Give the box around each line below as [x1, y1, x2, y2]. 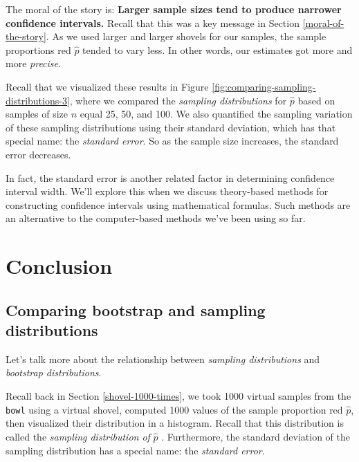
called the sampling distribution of [6, 429, 150, 443]
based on [297, 93, 335, 107]
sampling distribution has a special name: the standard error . [6, 443, 265, 457]
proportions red [6, 42, 71, 57]
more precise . [6, 56, 61, 71]
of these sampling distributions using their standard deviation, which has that [6, 120, 336, 134]
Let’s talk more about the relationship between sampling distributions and [6, 351, 320, 366]
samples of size [6, 107, 68, 121]
